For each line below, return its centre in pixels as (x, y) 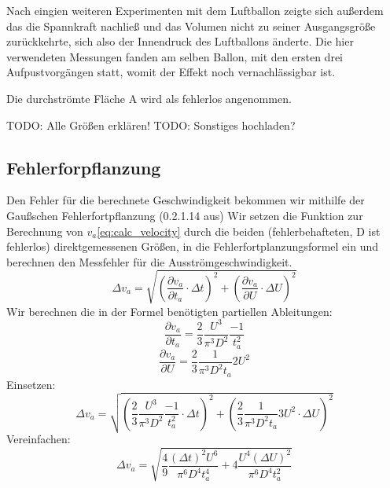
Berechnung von (45, 231)
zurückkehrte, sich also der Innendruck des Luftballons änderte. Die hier (180, 41)
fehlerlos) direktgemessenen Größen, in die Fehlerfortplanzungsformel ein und (192, 246)
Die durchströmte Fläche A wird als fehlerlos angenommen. (149, 98)
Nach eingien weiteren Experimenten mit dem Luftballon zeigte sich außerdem (195, 10)
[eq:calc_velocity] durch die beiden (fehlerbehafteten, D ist (239, 231)
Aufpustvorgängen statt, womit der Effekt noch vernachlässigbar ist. (171, 72)
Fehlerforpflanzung (84, 167)
